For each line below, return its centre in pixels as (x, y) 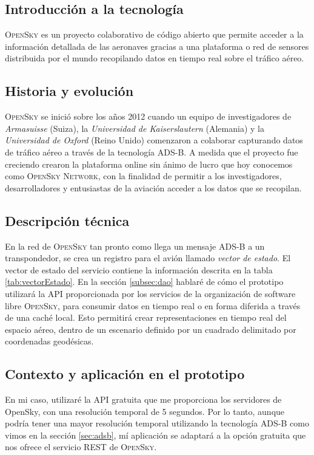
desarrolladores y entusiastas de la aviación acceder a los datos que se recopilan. (153, 187)
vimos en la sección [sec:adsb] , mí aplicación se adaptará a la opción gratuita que (155, 435)
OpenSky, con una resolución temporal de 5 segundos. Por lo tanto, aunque (145, 411)
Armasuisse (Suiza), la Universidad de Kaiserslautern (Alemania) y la (135, 128)
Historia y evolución (69, 91)
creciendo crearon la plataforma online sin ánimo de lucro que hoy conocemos (149, 164)
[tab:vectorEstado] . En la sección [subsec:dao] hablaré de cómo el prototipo (144, 282)
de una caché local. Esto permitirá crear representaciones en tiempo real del (146, 317)
